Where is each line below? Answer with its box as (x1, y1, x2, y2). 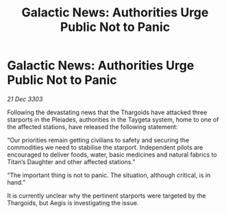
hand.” (7, 178, 26, 186)
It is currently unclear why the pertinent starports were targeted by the (7, 191, 206, 200)
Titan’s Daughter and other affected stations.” (7, 157, 136, 165)
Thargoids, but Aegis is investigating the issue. (7, 198, 139, 206)
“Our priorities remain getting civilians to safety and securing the (7, 135, 190, 144)
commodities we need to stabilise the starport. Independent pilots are (7, 143, 203, 151)
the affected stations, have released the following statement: (7, 122, 178, 131)
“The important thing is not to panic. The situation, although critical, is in (7, 171, 211, 179)
